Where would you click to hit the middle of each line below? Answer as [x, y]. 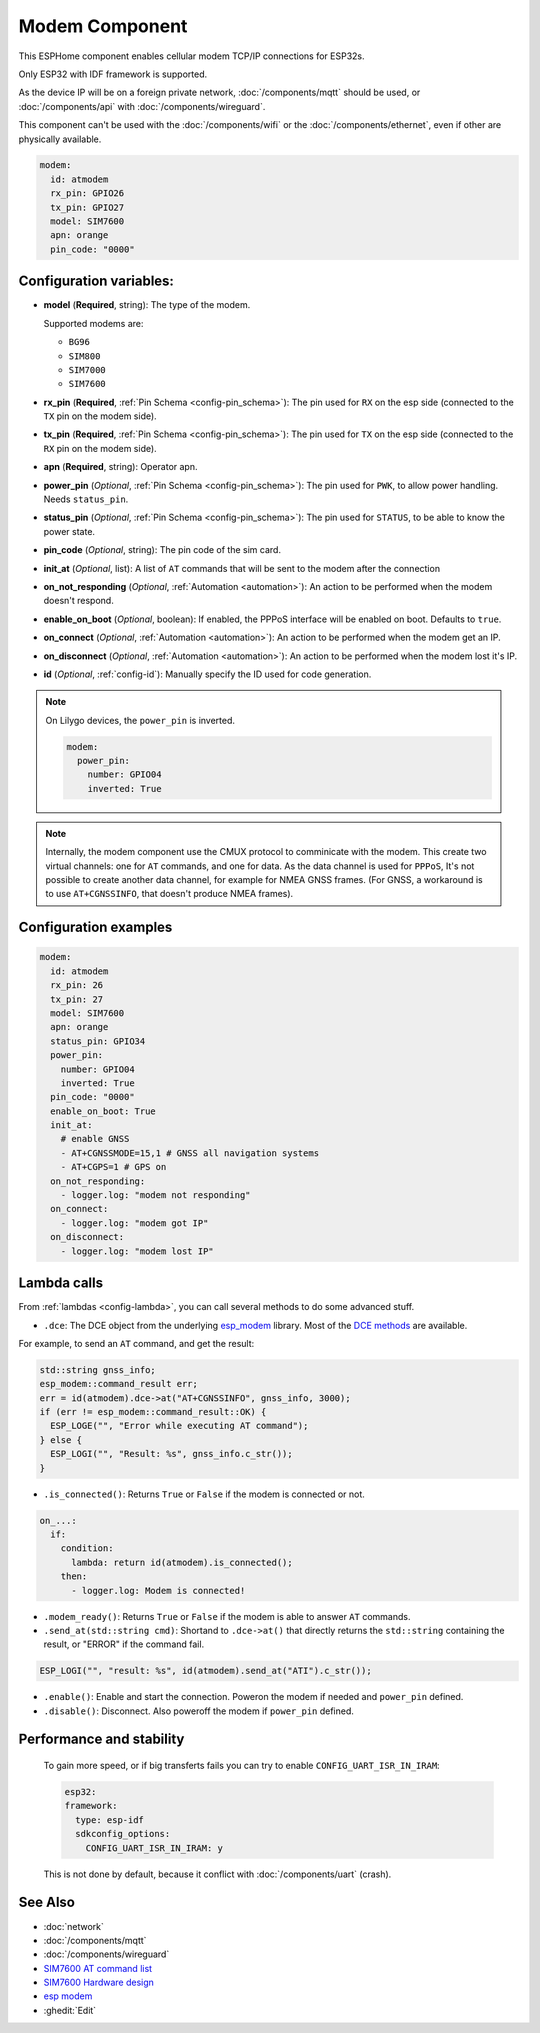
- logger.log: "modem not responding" [155, 1195]
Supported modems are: [93, 323]
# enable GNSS [95, 1139]
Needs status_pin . [86, 499]
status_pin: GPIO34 [98, 1041]
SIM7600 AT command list [98, 1968]
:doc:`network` [74, 1926]
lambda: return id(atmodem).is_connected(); [182, 1562]
